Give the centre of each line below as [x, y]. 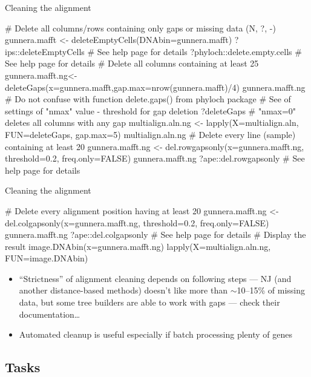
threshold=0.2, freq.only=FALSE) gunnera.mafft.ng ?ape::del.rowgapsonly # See [155, 158]
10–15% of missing [271, 290]
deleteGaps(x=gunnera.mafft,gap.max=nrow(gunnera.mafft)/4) [123, 87]
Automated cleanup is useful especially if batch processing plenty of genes [156, 334]
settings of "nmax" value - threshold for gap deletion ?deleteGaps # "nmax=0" [151, 110]
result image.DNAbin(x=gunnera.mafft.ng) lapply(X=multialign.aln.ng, [138, 246]
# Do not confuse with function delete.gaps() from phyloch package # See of [148, 99]
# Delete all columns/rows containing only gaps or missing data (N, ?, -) [140, 28]
